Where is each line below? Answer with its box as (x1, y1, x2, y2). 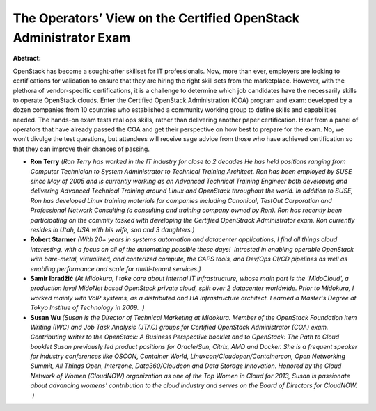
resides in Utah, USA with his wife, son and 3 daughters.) (30, 225, 195, 234)
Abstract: (13, 54, 41, 63)
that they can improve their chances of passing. (13, 145, 150, 153)
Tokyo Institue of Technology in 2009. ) (30, 303, 146, 312)
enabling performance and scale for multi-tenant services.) (30, 264, 201, 273)
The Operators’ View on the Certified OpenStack (13, 10, 299, 26)
